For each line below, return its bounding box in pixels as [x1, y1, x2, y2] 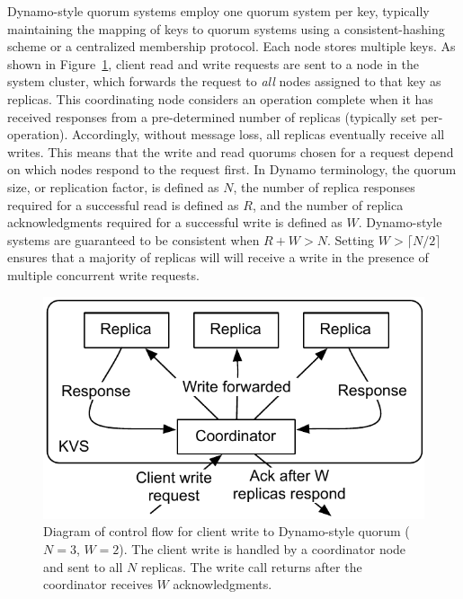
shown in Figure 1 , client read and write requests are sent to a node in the [7, 54, 420, 73]
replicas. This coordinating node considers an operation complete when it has [7, 89, 433, 108]
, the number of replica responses [233, 177, 415, 196]
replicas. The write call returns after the [140, 557, 362, 576]
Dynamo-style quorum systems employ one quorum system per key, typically [7, 2, 430, 20]
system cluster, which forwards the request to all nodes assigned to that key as [7, 72, 441, 91]
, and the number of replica [252, 195, 404, 214]
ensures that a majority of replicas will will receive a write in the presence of [7, 248, 429, 267]
